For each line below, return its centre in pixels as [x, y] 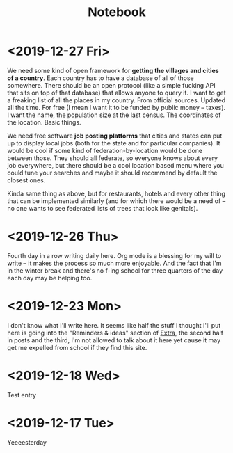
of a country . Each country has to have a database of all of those [101, 78]
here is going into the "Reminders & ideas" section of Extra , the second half [115, 333]
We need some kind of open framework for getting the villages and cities [113, 70]
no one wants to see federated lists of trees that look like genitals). [103, 208]
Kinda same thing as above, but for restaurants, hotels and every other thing [116, 193]
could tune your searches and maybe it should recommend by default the [112, 173]
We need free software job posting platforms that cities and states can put [115, 136]
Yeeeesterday [27, 442]
